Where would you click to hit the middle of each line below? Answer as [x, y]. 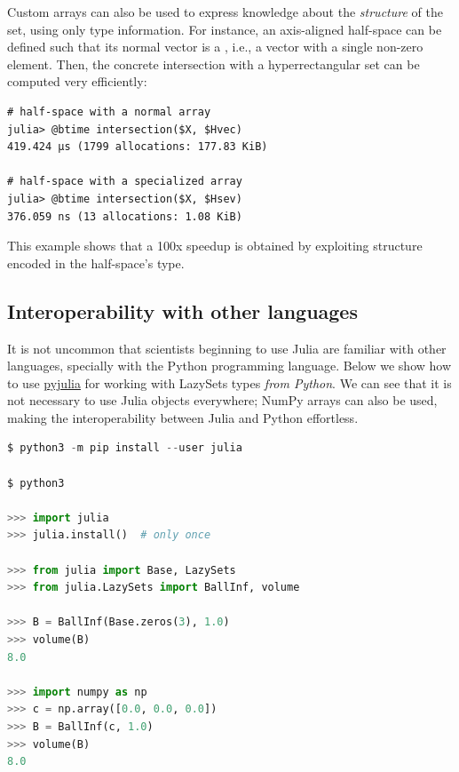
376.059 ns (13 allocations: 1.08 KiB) [125, 216]
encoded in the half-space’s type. [96, 263]
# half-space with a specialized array [125, 182]
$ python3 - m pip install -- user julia [125, 448]
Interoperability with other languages [182, 310]
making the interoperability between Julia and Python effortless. [183, 417]
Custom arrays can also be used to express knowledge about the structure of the [225, 12]
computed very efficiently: [77, 81]
